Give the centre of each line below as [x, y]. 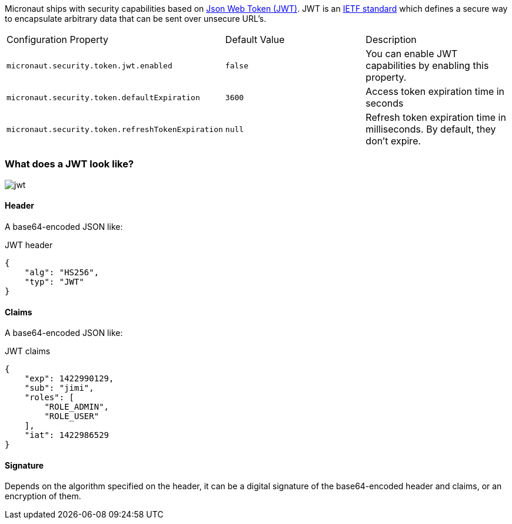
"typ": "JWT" [54, 281]
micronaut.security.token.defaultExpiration [103, 97]
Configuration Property [57, 39]
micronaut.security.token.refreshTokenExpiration [115, 129]
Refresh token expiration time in [436, 117]
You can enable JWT [412, 54]
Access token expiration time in [435, 91]
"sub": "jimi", [59, 388]
